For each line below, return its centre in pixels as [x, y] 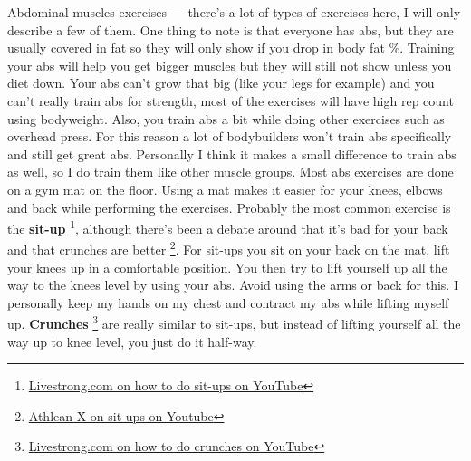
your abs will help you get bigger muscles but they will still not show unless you [230, 65]
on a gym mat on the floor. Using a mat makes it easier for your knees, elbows [225, 189]
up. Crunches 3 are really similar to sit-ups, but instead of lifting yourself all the [234, 322]
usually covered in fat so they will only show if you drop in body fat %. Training [231, 48]
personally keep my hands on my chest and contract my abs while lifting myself [228, 302]
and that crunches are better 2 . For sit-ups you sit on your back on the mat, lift [229, 248]
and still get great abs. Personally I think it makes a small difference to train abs [232, 154]
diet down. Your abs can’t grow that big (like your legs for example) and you [221, 83]
